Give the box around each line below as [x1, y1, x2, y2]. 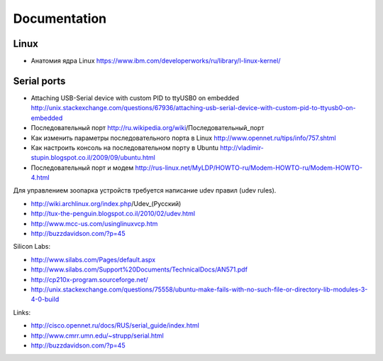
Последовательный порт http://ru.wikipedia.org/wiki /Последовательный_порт [30, 124, 265, 132]
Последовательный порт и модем [30, 163, 134, 172]
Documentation [13, 11, 107, 26]
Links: [13, 308, 31, 316]
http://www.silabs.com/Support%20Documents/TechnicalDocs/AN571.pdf [30, 265, 248, 274]
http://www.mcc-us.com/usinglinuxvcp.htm [30, 219, 158, 227]
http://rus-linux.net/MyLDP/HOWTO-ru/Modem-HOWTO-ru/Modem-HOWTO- [135, 163, 363, 172]
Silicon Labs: [13, 242, 51, 251]
